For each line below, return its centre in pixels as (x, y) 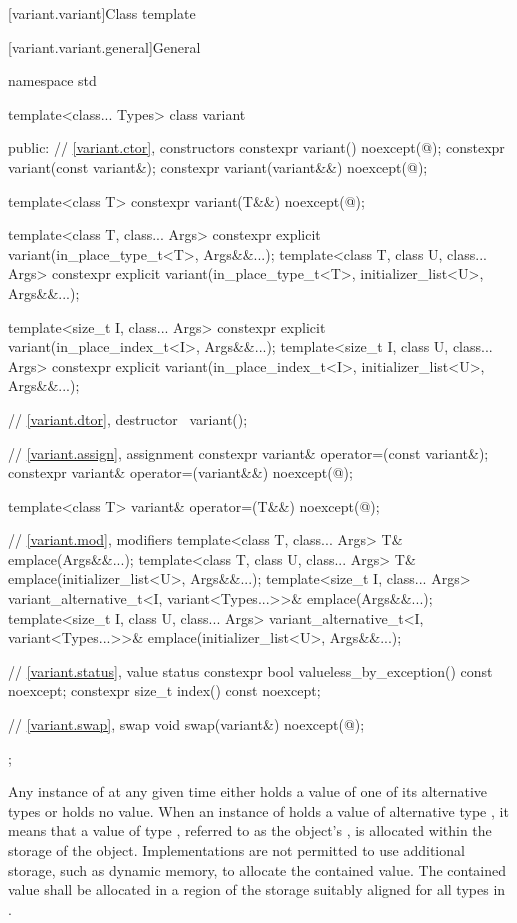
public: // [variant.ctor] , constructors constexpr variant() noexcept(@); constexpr (256, 147)
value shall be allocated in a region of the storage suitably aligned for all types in (257, 889)
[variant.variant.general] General (104, 46)
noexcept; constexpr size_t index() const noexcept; (164, 690)
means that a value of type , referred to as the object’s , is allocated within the (250, 830)
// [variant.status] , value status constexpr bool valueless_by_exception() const (250, 670)
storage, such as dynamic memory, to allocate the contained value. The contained (257, 869)
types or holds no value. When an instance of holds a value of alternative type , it (258, 810)
